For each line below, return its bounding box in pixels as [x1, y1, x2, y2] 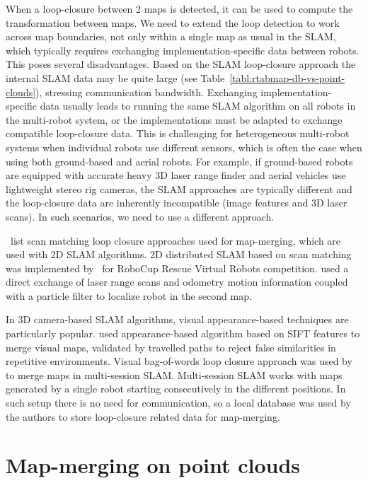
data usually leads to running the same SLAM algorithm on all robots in [40, 98, 356, 113]
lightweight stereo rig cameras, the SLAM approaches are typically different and [6, 181, 352, 196]
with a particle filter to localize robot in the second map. [6, 288, 252, 303]
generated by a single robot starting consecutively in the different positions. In [6, 381, 346, 396]
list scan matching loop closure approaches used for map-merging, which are [10, 233, 341, 248]
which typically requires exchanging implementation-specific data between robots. [6, 42, 360, 57]
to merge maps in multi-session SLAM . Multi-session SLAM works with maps [6, 367, 343, 382]
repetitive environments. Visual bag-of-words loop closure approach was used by [6, 354, 352, 368]
